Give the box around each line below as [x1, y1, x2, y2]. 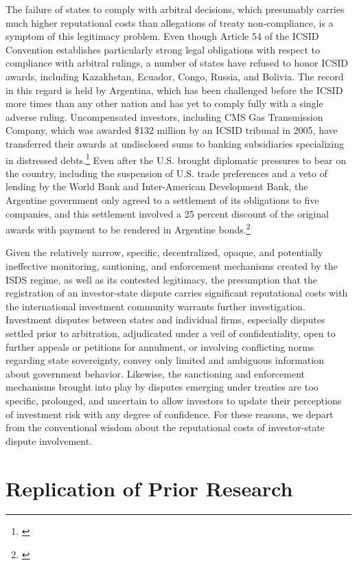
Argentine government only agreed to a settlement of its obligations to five [5, 192, 319, 207]
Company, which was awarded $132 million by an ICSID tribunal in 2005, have [5, 123, 338, 137]
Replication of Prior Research [5, 474, 293, 502]
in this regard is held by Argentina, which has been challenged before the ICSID [5, 82, 343, 97]
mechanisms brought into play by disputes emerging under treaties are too [5, 380, 319, 394]
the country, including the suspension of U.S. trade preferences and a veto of [5, 165, 327, 180]
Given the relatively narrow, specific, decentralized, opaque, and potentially [5, 245, 323, 260]
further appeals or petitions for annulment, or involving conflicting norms [5, 339, 314, 354]
